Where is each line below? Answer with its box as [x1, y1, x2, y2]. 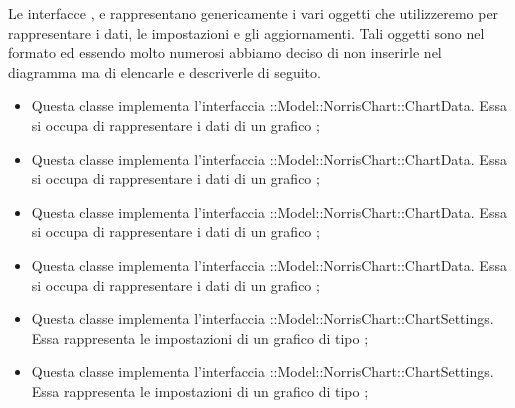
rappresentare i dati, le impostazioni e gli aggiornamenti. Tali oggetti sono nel [8, 22, 485, 43]
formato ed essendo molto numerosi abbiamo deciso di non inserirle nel [8, 42, 442, 63]
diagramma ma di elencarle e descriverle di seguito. [8, 61, 321, 82]
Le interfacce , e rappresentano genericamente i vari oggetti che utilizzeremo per [8, 3, 499, 23]
